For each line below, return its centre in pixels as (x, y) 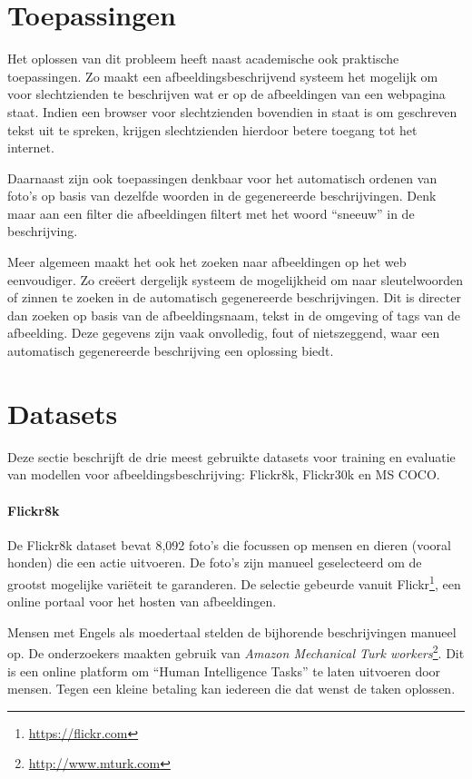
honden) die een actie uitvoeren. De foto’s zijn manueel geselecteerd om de (215, 562)
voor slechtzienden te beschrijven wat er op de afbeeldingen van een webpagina (226, 94)
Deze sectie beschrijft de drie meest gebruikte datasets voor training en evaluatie (231, 456)
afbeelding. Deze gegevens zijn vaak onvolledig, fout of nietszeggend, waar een (224, 333)
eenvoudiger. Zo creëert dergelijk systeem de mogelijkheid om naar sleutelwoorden (236, 279)
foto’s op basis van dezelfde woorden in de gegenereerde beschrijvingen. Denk (222, 196)
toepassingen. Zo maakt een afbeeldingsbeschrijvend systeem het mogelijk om (223, 76)
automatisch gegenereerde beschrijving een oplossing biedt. (171, 351)
